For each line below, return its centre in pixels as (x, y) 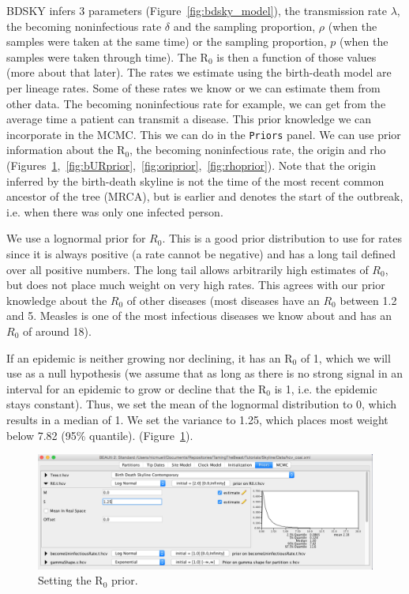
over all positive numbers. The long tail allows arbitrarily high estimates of (188, 269)
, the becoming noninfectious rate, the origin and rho (258, 150)
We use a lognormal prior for (76, 238)
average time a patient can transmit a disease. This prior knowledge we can (189, 119)
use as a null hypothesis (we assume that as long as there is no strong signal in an (205, 373)
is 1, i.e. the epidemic (326, 388)
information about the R (66, 150)
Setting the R (71, 580)
